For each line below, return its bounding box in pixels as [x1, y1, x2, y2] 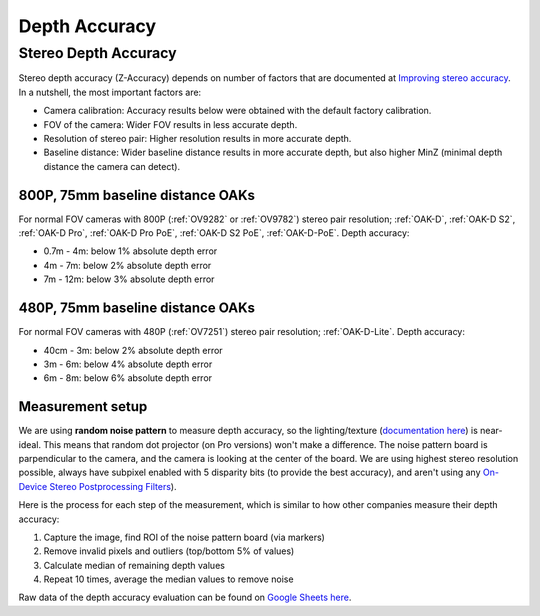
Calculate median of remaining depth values [43, 559, 225, 571]
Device [18, 480, 48, 492]
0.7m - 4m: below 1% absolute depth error [43, 245, 218, 257]
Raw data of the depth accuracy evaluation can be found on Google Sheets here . [18, 591, 352, 604]
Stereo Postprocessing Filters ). [49, 480, 177, 492]
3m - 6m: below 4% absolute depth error [43, 358, 213, 370]
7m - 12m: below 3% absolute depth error [43, 273, 215, 285]
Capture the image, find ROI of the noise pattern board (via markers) [43, 531, 325, 543]
